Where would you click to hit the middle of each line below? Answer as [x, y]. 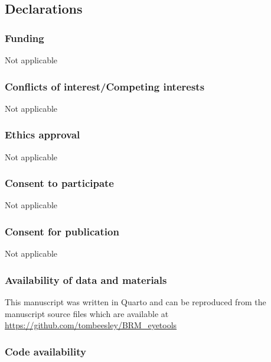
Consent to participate [59, 183]
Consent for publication [62, 231]
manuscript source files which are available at [87, 313]
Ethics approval [43, 135]
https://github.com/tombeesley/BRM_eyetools [91, 325]
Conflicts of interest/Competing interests [105, 86]
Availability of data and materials [86, 279]
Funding [25, 38]
